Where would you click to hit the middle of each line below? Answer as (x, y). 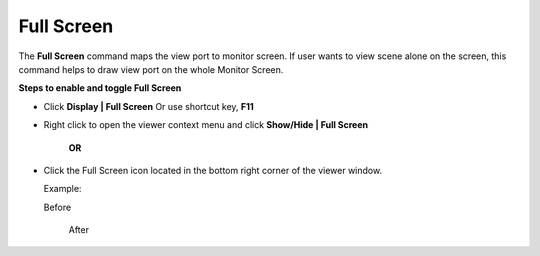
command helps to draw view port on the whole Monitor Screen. (151, 69)
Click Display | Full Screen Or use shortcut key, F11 (148, 106)
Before (57, 207)
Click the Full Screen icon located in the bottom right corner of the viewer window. (213, 170)
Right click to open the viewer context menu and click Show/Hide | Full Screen (206, 125)
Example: (62, 189)
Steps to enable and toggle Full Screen (100, 88)
